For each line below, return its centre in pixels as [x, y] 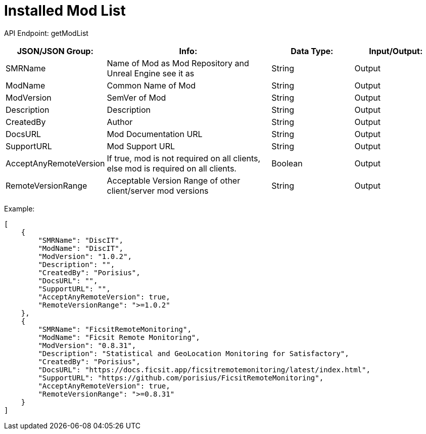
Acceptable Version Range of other [174, 180]
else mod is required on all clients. [172, 168]
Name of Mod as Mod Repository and [178, 63]
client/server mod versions [158, 190]
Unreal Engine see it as [151, 73]
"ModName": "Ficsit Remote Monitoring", [119, 337]
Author [120, 122]
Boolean [287, 163]
